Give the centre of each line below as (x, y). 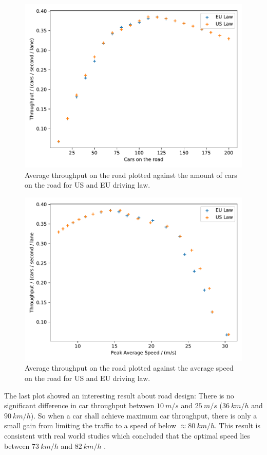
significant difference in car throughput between (79, 405)
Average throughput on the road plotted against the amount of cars (131, 175)
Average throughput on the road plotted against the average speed (129, 368)
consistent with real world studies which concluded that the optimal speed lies (127, 435)
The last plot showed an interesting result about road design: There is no (119, 395)
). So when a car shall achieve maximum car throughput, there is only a (144, 415)
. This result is (237, 425)
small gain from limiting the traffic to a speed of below (90, 425)
